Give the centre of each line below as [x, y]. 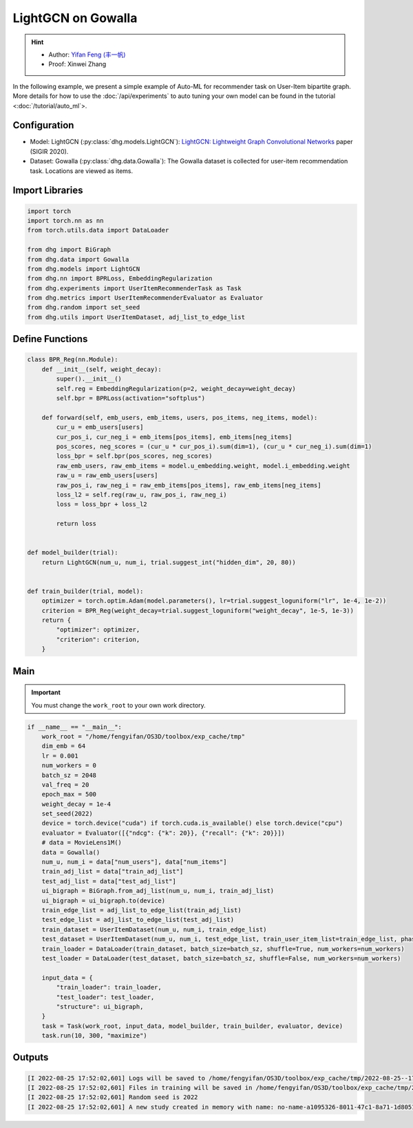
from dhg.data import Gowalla [78, 259]
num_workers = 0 [69, 766]
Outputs [31, 1057]
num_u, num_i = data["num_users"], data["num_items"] [134, 862]
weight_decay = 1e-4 [76, 804]
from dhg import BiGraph [69, 250]
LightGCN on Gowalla [75, 18]
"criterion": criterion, [98, 639]
